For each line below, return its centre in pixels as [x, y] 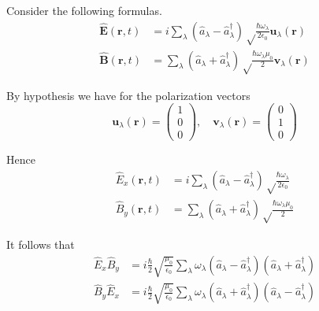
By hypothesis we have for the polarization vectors [128, 95]
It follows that [41, 244]
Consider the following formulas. [84, 10]
